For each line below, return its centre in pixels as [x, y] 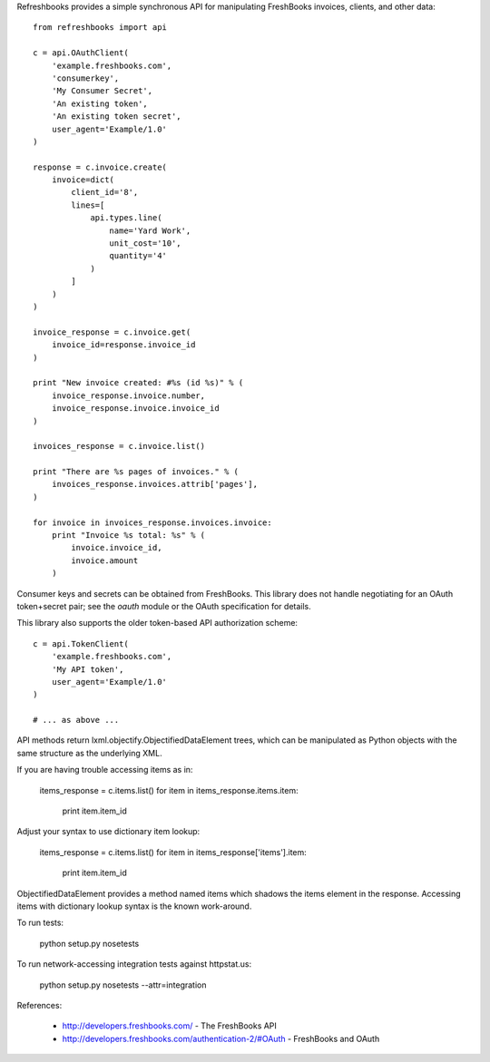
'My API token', [88, 669]
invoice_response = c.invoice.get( [112, 332]
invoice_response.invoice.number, [128, 395]
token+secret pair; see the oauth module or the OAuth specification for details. [164, 606]
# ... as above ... [76, 720]
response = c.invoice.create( [100, 167]
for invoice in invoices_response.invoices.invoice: [152, 522]
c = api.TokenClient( [81, 643]
